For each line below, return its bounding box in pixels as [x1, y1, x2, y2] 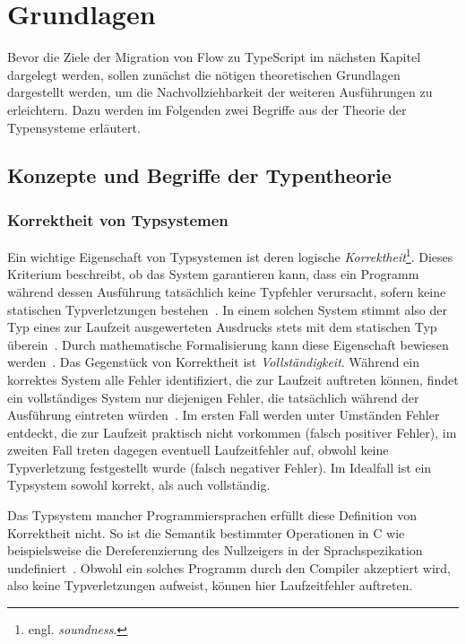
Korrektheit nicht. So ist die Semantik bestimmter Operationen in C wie [7, 523, 405, 542]
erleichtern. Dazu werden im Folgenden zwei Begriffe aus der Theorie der [7, 100, 407, 118]
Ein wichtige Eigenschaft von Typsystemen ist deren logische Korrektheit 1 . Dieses [7, 245, 453, 265]
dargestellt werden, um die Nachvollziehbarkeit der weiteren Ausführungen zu [7, 83, 433, 101]
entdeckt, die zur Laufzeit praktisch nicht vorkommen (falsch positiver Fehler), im [7, 422, 457, 441]
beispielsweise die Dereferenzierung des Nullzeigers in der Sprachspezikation [7, 541, 423, 560]
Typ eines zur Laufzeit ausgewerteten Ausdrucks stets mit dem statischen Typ [7, 318, 437, 336]
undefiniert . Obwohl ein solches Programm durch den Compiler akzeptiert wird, [7, 558, 451, 577]
